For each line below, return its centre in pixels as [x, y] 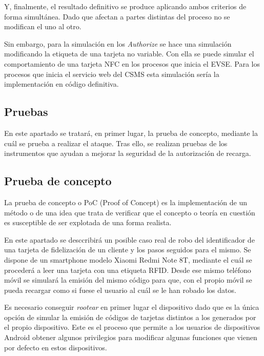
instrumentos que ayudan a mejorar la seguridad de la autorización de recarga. [128, 153]
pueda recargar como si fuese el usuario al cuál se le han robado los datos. [120, 290]
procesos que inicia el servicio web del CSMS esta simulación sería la [112, 74]
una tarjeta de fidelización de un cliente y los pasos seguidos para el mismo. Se [128, 250]
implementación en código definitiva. [62, 84]
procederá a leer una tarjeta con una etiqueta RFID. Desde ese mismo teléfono [128, 270]
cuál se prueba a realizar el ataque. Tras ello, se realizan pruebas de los [116, 143]
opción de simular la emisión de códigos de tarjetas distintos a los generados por [130, 317]
